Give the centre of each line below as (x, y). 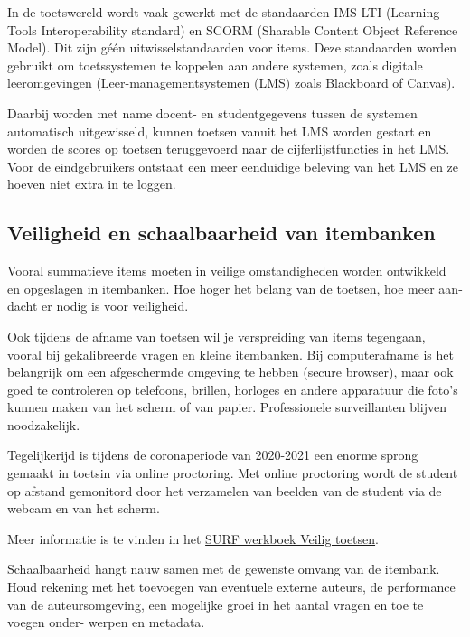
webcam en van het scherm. (84, 508)
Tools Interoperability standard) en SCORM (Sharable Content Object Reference (233, 29)
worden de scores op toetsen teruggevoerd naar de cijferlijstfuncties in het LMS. (229, 149)
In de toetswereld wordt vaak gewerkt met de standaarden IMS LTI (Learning (224, 12)
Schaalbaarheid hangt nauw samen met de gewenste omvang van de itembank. (224, 569)
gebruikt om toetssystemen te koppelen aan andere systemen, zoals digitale (215, 65)
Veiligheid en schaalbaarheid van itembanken (221, 233)
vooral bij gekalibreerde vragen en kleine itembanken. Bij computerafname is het (230, 354)
